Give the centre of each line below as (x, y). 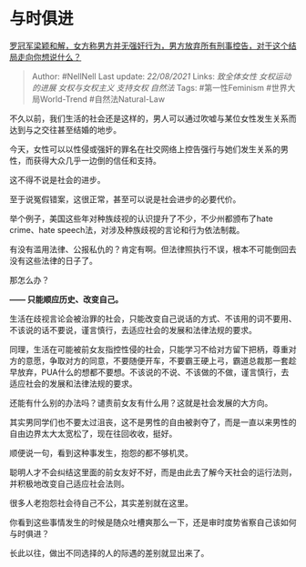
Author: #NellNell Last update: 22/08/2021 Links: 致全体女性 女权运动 (161, 76)
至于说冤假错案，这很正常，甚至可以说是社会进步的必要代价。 (125, 199)
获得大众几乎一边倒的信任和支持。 (97, 160)
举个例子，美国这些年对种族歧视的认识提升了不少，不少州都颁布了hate (141, 218)
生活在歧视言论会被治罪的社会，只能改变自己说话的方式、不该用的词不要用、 (153, 319)
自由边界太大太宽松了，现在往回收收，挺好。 (93, 433)
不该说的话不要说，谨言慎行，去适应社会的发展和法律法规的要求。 (133, 329)
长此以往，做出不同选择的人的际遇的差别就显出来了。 (109, 552)
